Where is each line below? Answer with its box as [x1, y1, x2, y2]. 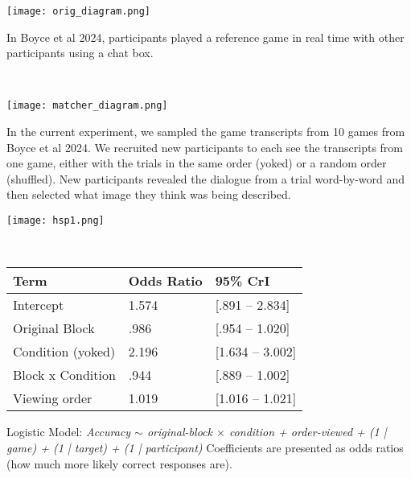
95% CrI [215, 271, 270, 291]
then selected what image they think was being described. [6, 186, 291, 203]
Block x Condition [13, 365, 116, 385]
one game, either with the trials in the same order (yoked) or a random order [6, 155, 387, 171]
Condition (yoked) [13, 342, 116, 361]
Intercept [13, 295, 64, 315]
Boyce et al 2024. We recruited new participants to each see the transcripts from [6, 138, 404, 155]
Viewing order [13, 389, 92, 408]
